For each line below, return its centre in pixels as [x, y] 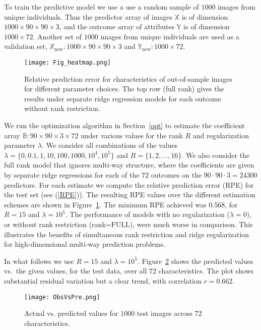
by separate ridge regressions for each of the [72, 174]
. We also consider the [216, 155]
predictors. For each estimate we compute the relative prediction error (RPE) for [129, 184]
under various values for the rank [132, 135]
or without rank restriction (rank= [58, 224]
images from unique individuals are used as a [170, 36]
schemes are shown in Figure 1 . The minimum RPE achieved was [105, 204]
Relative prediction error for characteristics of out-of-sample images [128, 78]
